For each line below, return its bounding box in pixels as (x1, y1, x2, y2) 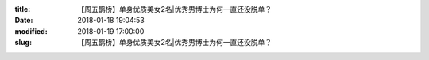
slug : (14, 38, 32, 47)
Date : (14, 16, 33, 25)
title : (14, 5, 31, 13)
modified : (14, 26, 48, 36)
